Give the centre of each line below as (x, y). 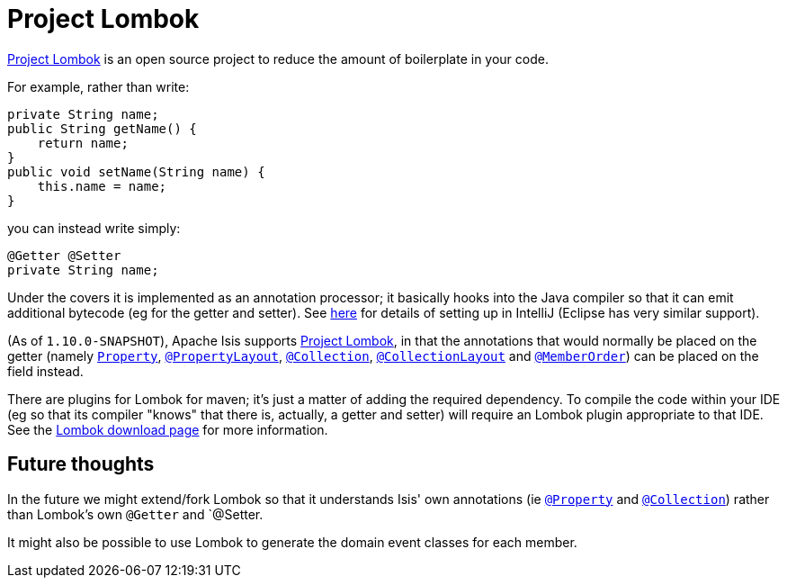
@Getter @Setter (64, 255)
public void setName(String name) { (136, 171)
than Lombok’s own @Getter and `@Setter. (135, 514)
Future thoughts (81, 464)
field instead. (45, 371)
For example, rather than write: (98, 86)
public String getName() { (102, 128)
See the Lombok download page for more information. (168, 429)
